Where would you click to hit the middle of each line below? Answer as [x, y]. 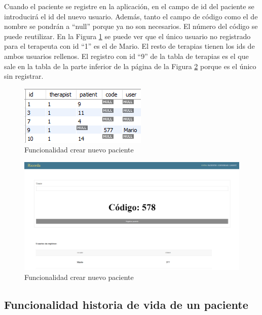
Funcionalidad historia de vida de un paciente [126, 304]
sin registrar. [24, 76]
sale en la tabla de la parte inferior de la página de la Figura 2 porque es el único [130, 66]
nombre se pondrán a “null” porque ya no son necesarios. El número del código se [131, 26]
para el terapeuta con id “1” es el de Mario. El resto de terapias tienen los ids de [129, 46]
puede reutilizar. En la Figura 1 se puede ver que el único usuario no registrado [127, 36]
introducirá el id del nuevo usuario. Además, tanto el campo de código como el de [131, 16]
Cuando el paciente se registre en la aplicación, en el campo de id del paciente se [129, 6]
